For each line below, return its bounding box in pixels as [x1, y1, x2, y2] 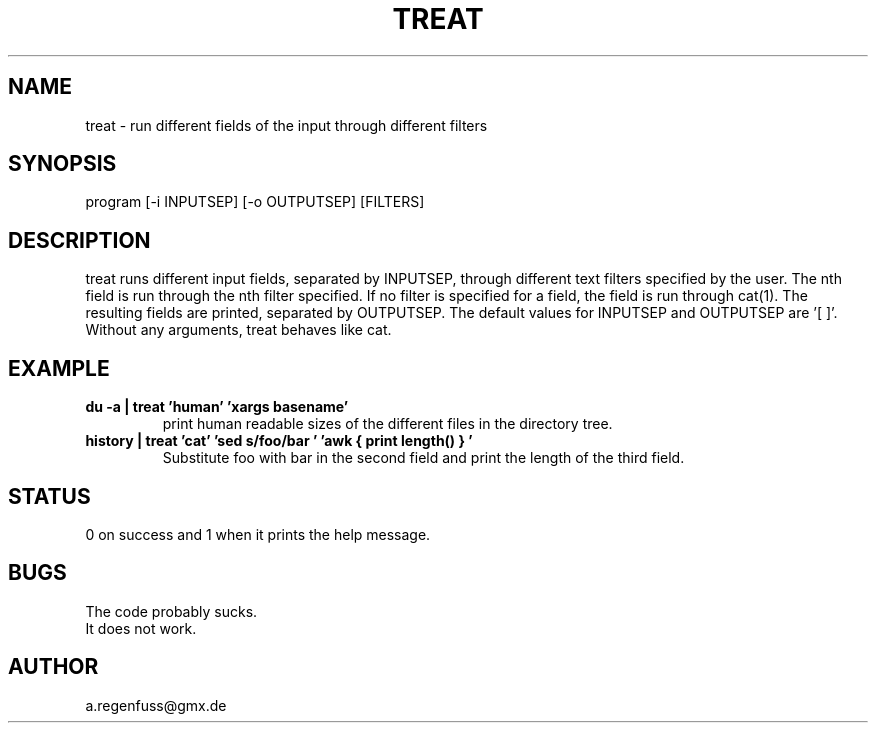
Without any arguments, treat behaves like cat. [85, 321, 392, 339]
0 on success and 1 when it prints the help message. [85, 525, 431, 543]
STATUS [8, 483, 91, 509]
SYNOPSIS [8, 151, 117, 177]
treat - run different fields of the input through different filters [85, 116, 488, 134]
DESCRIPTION [8, 227, 151, 253]
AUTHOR [8, 654, 99, 680]
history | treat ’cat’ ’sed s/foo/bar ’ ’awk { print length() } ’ [85, 432, 473, 450]
